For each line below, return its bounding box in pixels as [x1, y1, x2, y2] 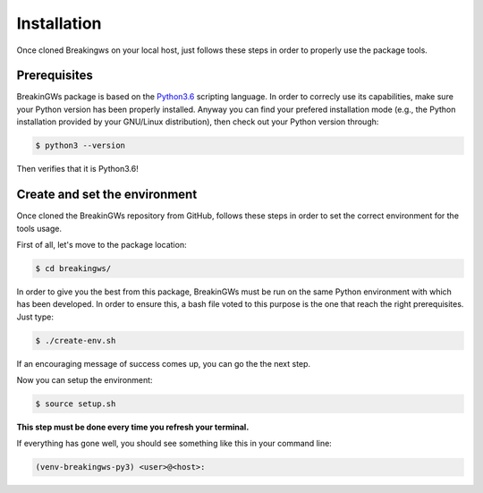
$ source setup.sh [35, 398, 116, 409]
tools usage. [16, 223, 63, 234]
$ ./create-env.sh [35, 336, 116, 345]
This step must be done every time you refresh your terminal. [16, 421, 250, 432]
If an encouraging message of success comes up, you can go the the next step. [16, 358, 311, 369]
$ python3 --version [35, 140, 125, 151]
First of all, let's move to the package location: [16, 239, 187, 250]
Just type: [16, 311, 54, 322]
